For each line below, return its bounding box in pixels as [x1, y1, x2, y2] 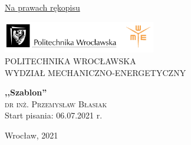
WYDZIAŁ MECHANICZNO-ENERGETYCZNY [5, 66, 186, 78]
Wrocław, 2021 [5, 129, 58, 141]
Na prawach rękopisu [5, 1, 80, 13]
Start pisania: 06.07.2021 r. [5, 109, 103, 121]
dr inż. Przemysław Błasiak [5, 97, 107, 110]
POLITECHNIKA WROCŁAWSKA [5, 55, 136, 67]
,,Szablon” [5, 86, 47, 98]
